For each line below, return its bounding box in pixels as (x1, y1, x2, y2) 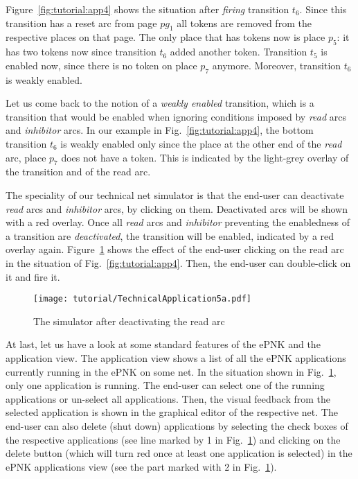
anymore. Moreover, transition (212, 58, 341, 72)
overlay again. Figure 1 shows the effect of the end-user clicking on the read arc (6, 242, 344, 256)
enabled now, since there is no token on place (6, 58, 197, 72)
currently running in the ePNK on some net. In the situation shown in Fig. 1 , (6, 364, 337, 378)
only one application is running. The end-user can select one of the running (6, 378, 325, 392)
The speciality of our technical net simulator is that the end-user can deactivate (6, 187, 344, 202)
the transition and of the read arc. (6, 164, 151, 179)
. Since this (299, 2, 347, 16)
